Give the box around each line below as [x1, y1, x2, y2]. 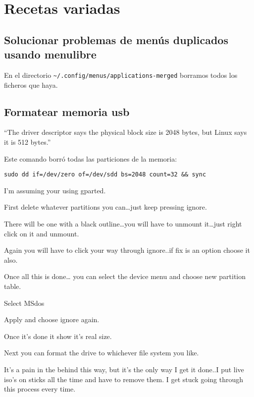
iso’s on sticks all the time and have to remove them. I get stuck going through [4, 374, 244, 384]
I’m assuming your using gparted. [4, 185, 106, 195]
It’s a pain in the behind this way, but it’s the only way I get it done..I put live [4, 364, 244, 374]
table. [4, 281, 21, 291]
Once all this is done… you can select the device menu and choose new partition [4, 271, 246, 282]
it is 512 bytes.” [4, 137, 51, 147]
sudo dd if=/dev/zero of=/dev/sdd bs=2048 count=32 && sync [4, 171, 206, 178]
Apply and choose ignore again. [4, 314, 100, 325]
